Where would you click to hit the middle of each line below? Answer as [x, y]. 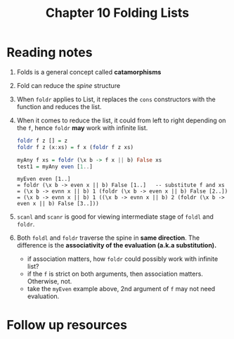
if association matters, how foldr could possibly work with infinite [123, 259]
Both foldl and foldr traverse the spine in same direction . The [108, 238]
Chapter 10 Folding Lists [117, 13]
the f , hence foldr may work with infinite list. [82, 127]
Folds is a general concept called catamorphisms [89, 72]
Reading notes [50, 52]
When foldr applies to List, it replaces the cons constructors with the [116, 99]
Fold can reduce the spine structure [69, 85]
